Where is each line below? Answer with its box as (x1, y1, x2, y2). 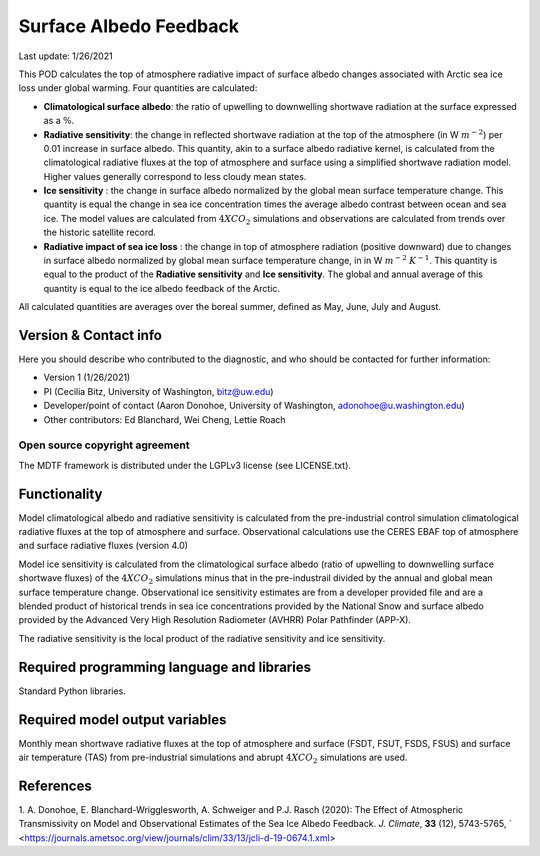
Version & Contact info (18, 327, 162, 344)
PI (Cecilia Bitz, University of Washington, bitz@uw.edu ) (43, 385, 274, 397)
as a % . (43, 115, 75, 127)
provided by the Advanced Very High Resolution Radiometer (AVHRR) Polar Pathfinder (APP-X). (18, 614, 412, 626)
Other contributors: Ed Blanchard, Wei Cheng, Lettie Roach (43, 413, 286, 425)
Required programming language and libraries (18, 658, 312, 675)
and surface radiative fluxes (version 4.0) (18, 540, 189, 552)
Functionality (18, 485, 103, 502)
